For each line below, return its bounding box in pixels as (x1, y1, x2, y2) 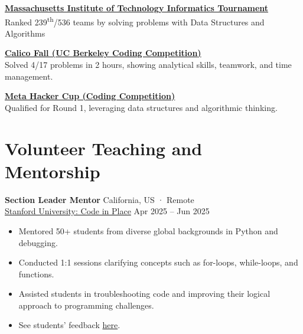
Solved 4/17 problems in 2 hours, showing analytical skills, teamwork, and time (5, 58, 292, 71)
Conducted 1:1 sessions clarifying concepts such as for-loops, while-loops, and (18, 256, 298, 268)
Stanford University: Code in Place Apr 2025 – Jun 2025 (5, 205, 210, 217)
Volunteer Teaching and (5, 136, 203, 160)
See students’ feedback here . (18, 319, 120, 331)
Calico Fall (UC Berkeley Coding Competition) (5, 47, 201, 59)
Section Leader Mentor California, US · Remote (5, 193, 194, 205)
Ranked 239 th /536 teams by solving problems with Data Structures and (5, 14, 265, 28)
